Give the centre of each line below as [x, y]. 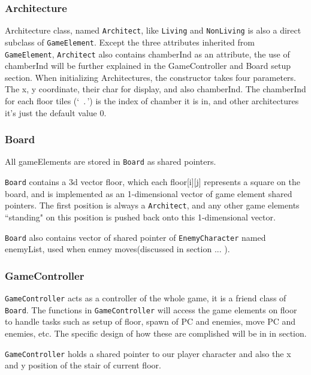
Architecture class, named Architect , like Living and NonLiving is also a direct [153, 30]
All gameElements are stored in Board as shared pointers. [111, 161]
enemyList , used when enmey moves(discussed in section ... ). [117, 249]
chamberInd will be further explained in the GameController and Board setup [148, 66]
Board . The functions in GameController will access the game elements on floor [151, 309]
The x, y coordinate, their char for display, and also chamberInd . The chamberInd [155, 89]
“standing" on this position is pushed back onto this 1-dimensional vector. [140, 217]
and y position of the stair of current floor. [83, 365]
